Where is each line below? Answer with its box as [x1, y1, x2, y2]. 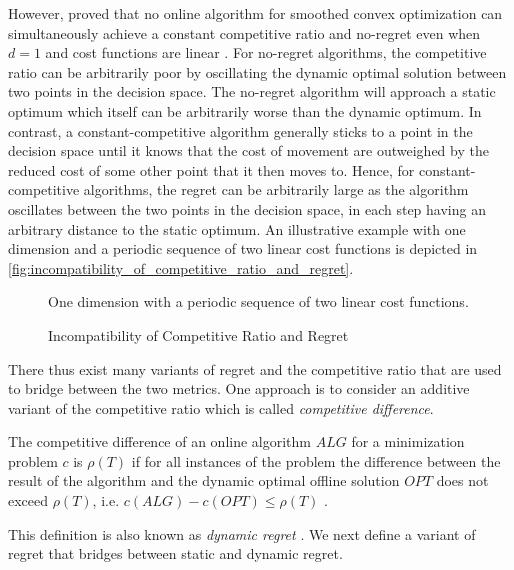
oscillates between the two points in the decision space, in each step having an [8, 198, 486, 219]
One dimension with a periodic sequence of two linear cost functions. [48, 291, 469, 312]
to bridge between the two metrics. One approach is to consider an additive [8, 378, 470, 399]
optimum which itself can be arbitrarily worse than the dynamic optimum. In [8, 100, 482, 121]
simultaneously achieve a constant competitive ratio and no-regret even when [8, 22, 481, 43]
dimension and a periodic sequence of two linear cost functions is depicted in [8, 238, 478, 259]
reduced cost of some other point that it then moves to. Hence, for [8, 159, 415, 180]
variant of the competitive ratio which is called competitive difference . [8, 397, 434, 418]
